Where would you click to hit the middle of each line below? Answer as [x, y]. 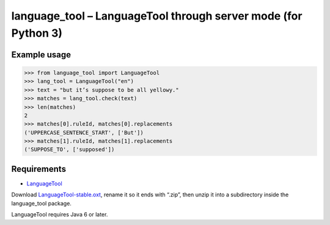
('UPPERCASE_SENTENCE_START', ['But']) [84, 132]
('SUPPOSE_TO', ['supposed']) [69, 150]
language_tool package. [41, 203]
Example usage [41, 55]
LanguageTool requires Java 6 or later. [60, 215]
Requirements [39, 169]
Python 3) [37, 33]
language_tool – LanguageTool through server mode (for [157, 16]
